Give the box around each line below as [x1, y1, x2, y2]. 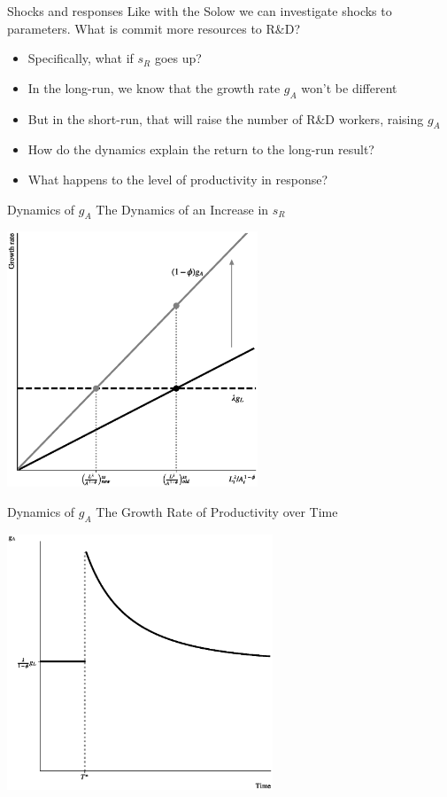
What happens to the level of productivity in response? [27, 169, 328, 188]
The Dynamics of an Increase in [96, 199, 269, 218]
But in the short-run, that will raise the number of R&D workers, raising [27, 109, 424, 128]
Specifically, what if [27, 49, 134, 67]
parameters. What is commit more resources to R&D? [7, 19, 301, 37]
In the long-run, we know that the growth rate [27, 78, 281, 97]
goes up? [154, 49, 202, 67]
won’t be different [301, 78, 397, 97]
